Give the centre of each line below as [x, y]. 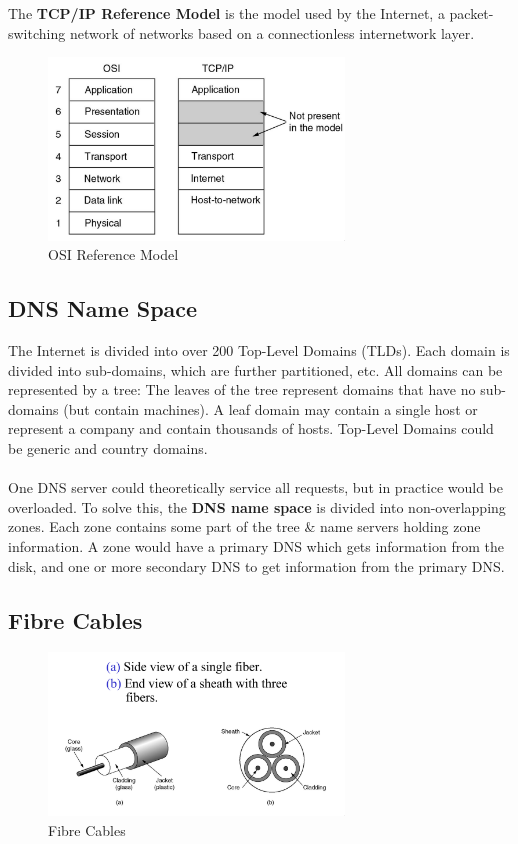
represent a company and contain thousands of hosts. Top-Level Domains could [251, 428]
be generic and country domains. [108, 448]
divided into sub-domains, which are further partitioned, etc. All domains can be [255, 369]
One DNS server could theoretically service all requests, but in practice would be [255, 487]
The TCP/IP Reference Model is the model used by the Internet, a [226, 13]
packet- [471, 13]
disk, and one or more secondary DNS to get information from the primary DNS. [256, 565]
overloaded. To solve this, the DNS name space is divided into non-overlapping [257, 506]
